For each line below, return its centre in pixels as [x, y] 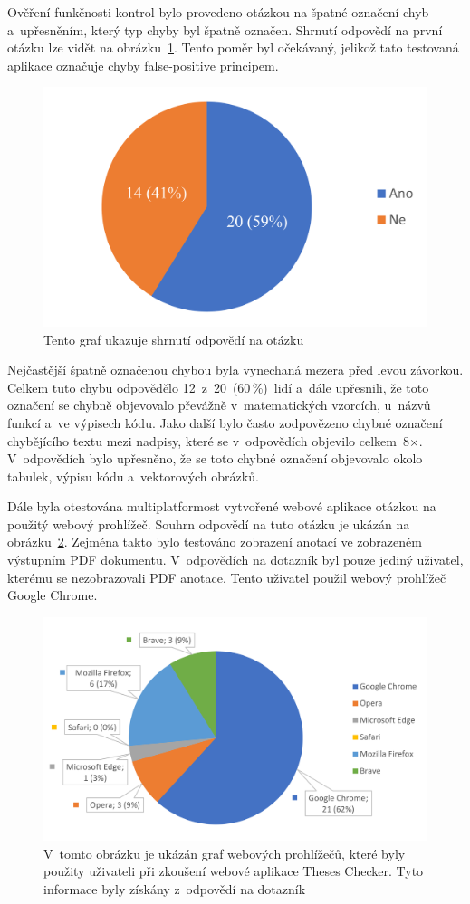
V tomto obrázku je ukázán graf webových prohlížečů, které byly [225, 853]
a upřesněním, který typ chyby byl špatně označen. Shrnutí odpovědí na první [225, 29]
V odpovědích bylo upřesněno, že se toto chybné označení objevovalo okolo [215, 458]
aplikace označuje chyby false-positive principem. [143, 65]
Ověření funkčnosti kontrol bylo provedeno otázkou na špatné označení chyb [218, 12]
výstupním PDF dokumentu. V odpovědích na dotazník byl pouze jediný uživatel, [235, 560]
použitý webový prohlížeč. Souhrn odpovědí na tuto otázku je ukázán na [209, 523]
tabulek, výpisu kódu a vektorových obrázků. [133, 476]
